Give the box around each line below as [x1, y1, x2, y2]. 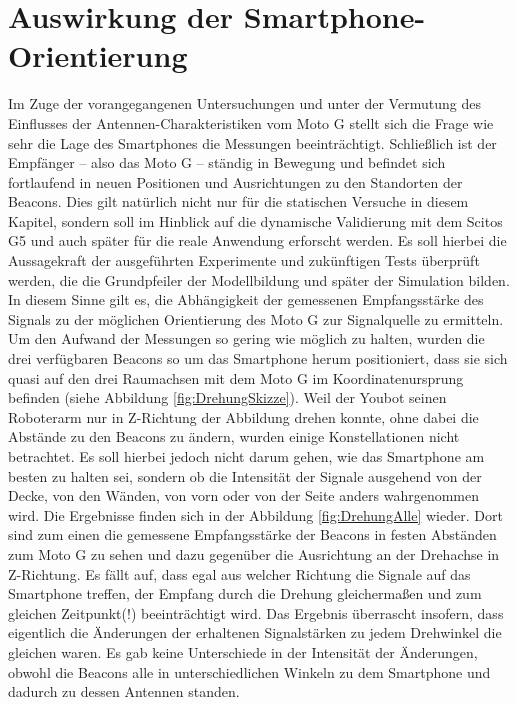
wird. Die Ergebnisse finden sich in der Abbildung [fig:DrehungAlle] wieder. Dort [8, 504, 503, 525]
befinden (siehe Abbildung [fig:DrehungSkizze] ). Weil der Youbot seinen [8, 387, 447, 408]
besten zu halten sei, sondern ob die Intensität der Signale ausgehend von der [8, 465, 482, 486]
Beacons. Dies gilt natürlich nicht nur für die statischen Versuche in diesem [8, 191, 469, 212]
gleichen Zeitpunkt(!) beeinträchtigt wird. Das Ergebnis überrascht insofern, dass [8, 602, 504, 623]
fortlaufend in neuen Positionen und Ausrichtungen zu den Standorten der [8, 171, 463, 192]
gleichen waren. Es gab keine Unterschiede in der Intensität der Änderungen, [8, 641, 478, 662]
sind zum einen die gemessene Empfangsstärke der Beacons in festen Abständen [8, 524, 497, 545]
